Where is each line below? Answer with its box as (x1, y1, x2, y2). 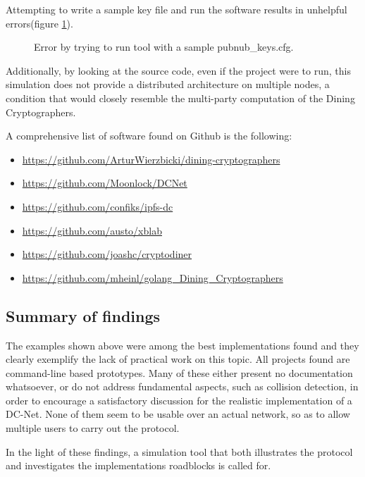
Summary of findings (6, 304, 161, 326)
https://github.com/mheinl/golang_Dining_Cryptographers (22, 270, 283, 285)
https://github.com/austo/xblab (22, 223, 162, 237)
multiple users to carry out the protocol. (6, 421, 180, 435)
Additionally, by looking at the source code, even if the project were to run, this (6, 63, 351, 78)
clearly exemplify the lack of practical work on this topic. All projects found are (6, 352, 350, 366)
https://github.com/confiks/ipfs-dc (22, 199, 173, 213)
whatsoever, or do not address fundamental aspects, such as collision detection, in (6, 379, 359, 394)
